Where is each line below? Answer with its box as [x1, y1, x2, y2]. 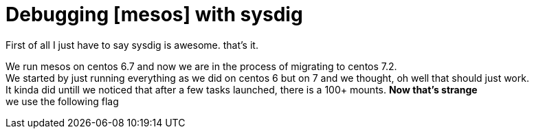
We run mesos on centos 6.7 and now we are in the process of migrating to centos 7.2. [5, 60, 397, 72]
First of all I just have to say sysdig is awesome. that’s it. [5, 38, 258, 51]
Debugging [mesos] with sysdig [5, 3, 303, 26]
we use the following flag [5, 95, 119, 107]
